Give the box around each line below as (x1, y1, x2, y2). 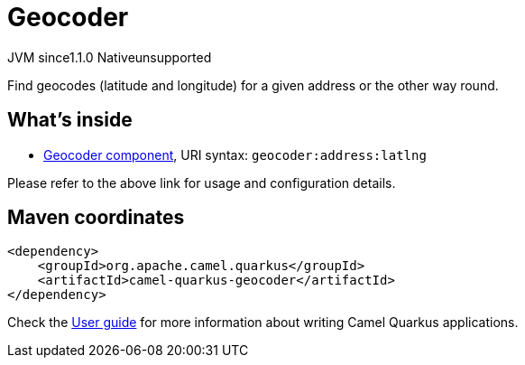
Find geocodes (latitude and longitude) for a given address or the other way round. (7, 77, 499, 93)
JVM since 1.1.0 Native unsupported (7, 49, 212, 65)
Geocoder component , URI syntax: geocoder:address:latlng (43, 146, 427, 163)
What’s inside (7, 108, 133, 132)
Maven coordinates (7, 206, 185, 229)
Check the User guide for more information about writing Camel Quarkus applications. (7, 314, 519, 331)
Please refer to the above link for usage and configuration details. (7, 174, 396, 191)
